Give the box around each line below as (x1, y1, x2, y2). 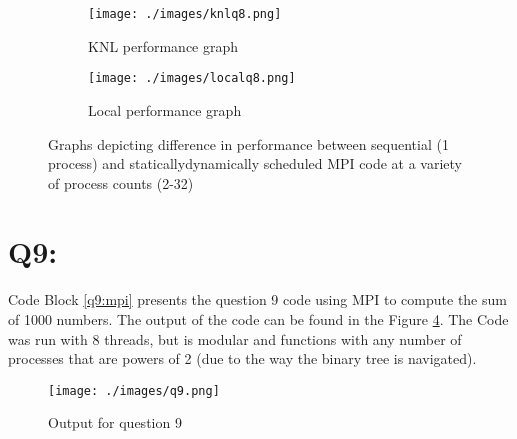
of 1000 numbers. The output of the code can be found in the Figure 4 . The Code (8, 309, 509, 329)
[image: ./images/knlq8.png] (88, 7, 282, 21)
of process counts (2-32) (48, 172, 194, 193)
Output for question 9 (48, 412, 182, 433)
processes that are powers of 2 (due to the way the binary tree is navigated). (8, 348, 477, 369)
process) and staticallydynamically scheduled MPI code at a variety (48, 153, 462, 174)
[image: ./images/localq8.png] (88, 71, 296, 86)
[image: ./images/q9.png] (48, 383, 220, 398)
